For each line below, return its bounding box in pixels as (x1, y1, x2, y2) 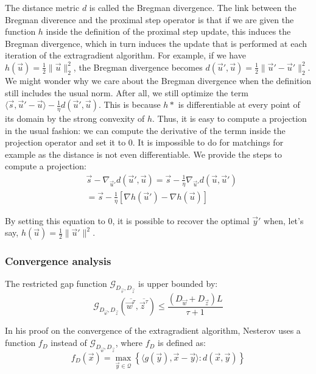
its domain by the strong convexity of (5, 111, 145, 124)
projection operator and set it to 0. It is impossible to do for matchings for (5, 136, 284, 149)
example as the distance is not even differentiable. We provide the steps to (5, 147, 283, 160)
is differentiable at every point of (178, 98, 300, 111)
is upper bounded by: (138, 277, 218, 290)
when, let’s (264, 214, 304, 227)
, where (115, 336, 143, 349)
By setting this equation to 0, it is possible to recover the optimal (5, 214, 250, 227)
